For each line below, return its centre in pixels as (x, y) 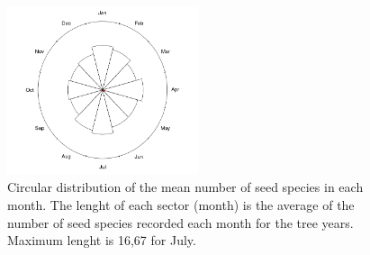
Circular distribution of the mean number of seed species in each (185, 187)
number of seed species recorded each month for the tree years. (180, 222)
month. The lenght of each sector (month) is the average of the (181, 204)
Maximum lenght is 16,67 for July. (102, 240)
